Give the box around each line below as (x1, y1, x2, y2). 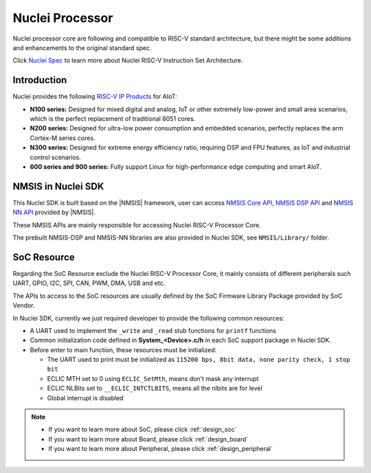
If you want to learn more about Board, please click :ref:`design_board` (48, 435, 249, 443)
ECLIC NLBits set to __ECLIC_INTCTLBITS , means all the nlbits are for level (47, 384, 262, 393)
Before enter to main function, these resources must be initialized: (30, 345, 217, 354)
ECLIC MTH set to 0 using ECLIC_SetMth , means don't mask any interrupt (47, 374, 259, 382)
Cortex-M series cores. (30, 134, 95, 142)
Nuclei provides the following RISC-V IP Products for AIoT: (12, 93, 178, 101)
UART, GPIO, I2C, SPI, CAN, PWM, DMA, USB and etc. (12, 279, 166, 288)
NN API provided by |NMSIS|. (12, 208, 95, 216)
